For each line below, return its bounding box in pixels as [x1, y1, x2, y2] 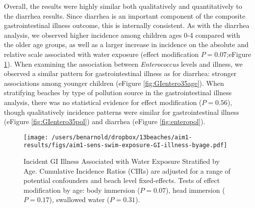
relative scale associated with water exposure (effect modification [4, 49, 199, 59]
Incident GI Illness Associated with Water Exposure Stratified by [24, 156, 220, 166]
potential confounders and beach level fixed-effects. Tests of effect [24, 175, 220, 185]
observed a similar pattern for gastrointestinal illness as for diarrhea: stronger [4, 68, 237, 78]
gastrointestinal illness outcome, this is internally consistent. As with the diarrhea [4, 20, 250, 30]
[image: [24, 133, 49, 141]
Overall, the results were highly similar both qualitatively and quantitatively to [4, 1, 242, 11]
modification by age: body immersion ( [24, 184, 140, 195]
